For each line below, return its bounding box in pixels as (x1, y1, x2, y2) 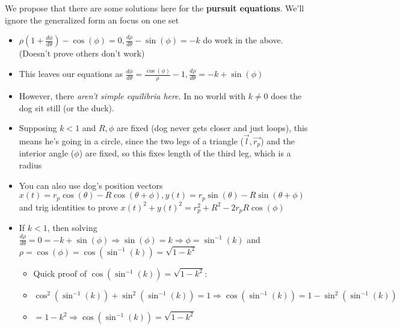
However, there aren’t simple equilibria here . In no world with (19, 89, 245, 102)
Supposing (19, 121, 57, 134)
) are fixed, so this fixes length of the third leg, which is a (79, 147, 291, 159)
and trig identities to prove (19, 200, 118, 213)
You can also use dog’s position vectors (19, 179, 163, 191)
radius (19, 158, 42, 171)
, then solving (47, 221, 97, 234)
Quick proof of (33, 267, 87, 280)
